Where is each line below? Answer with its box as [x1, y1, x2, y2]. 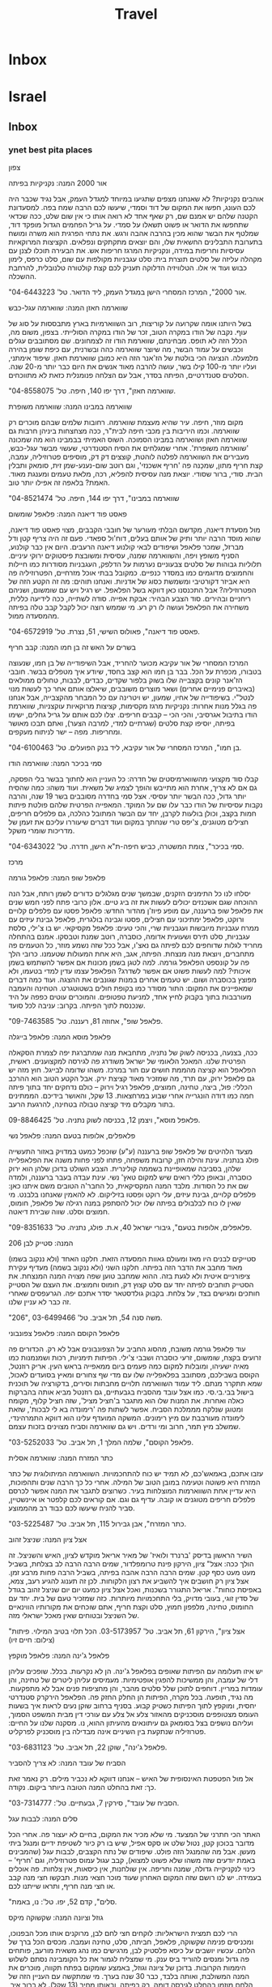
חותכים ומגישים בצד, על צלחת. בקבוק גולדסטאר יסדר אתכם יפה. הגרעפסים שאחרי [8, 1288, 261, 1298]
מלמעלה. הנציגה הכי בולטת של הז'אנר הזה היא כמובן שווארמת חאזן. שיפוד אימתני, [8, 353, 259, 363]
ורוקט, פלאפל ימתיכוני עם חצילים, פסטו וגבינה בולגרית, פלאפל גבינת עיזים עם [8, 914, 244, 924]
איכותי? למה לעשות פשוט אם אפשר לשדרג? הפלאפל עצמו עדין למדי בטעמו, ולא [8, 966, 251, 976]
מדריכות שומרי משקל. [8, 826, 75, 836]
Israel [8, 88, 47, 106]
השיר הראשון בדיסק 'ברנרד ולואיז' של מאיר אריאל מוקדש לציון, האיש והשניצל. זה [8, 1550, 253, 1561]
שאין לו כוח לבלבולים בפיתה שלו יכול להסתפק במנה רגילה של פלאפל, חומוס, [8, 1198, 241, 1208]
